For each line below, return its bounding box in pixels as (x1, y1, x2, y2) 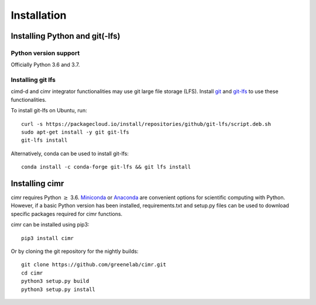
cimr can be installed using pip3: (11, 221, 90, 228)
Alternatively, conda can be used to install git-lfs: (11, 150, 129, 157)
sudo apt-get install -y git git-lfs (21, 129, 130, 136)
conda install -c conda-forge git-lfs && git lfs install (21, 164, 191, 170)
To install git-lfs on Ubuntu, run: (11, 107, 87, 114)
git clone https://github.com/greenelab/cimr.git (21, 261, 167, 268)
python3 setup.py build (21, 278, 90, 285)
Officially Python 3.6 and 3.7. (11, 61, 80, 68)
